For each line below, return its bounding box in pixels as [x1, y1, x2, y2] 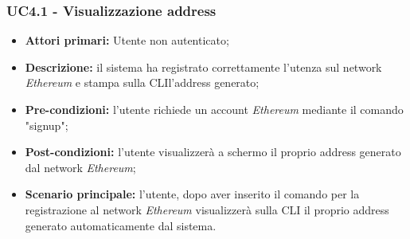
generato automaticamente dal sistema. [25, 217, 217, 233]
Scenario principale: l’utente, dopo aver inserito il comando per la [25, 186, 360, 202]
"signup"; [25, 116, 68, 133]
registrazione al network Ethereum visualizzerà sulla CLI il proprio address [25, 201, 389, 217]
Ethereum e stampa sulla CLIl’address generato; [25, 74, 260, 91]
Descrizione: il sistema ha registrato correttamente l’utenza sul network [25, 58, 382, 75]
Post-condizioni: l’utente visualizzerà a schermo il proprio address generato [25, 143, 401, 160]
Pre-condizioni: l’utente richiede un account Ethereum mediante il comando [25, 101, 404, 117]
